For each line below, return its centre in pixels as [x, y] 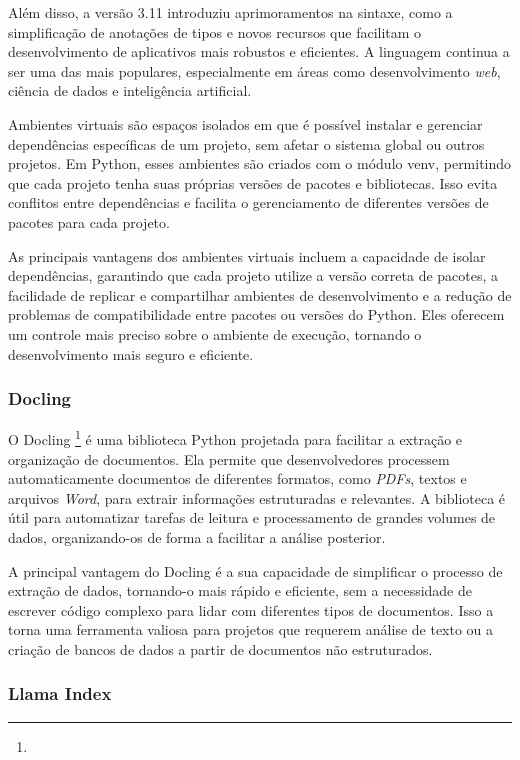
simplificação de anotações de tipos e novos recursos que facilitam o [215, 31]
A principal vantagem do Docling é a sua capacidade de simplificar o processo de [255, 570]
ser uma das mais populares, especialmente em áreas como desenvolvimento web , [254, 70]
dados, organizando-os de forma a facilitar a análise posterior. [197, 536]
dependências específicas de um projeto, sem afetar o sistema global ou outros [246, 143]
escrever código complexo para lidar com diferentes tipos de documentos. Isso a [251, 609]
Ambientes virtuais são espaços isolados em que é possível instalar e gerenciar [245, 123]
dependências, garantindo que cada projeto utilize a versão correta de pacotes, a [253, 275]
